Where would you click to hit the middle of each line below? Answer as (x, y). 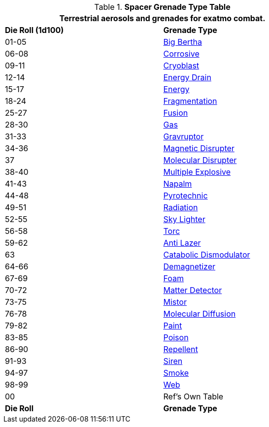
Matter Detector (193, 290)
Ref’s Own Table (193, 396)
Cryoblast (181, 66)
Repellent (181, 349)
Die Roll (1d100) (34, 30)
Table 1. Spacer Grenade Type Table (162, 7)
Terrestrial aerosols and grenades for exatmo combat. (162, 18)
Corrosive (181, 54)
